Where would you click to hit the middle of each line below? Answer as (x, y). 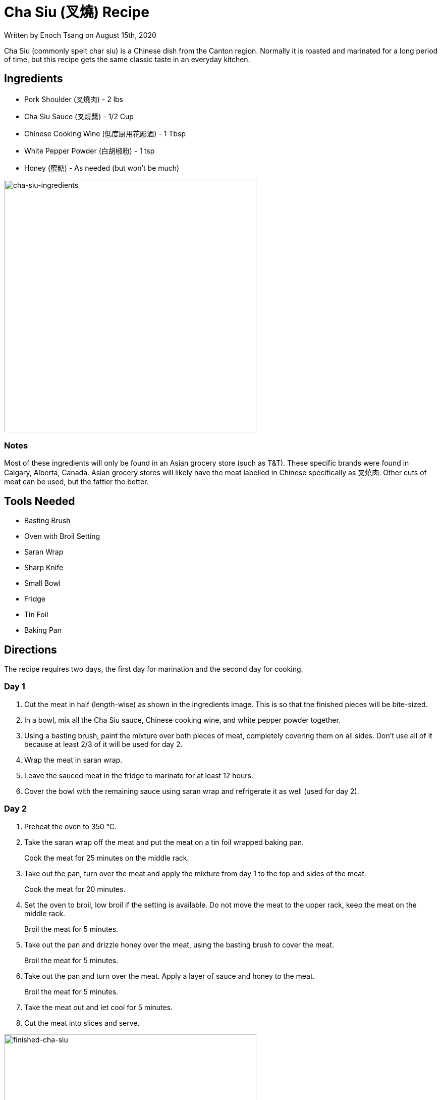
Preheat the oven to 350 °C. (71, 826)
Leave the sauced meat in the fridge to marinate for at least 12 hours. (139, 775)
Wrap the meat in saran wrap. (73, 760)
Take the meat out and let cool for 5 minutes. (99, 1007)
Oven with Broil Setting (62, 536)
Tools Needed (40, 501)
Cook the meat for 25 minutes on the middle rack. (107, 858)
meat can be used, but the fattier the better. (76, 482)
